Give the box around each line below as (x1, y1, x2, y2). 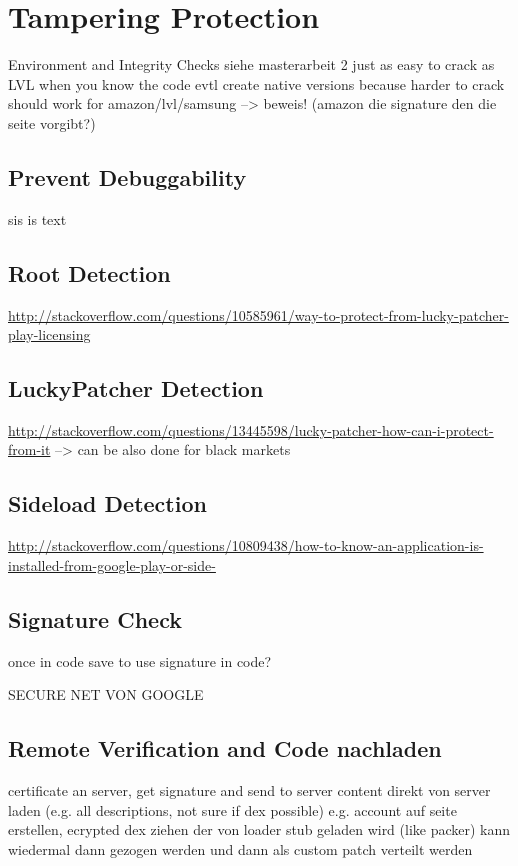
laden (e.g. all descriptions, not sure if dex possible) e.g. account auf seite (8, 799, 457, 820)
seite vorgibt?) (8, 112, 96, 133)
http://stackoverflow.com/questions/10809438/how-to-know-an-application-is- (8, 535, 484, 556)
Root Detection (8, 257, 171, 288)
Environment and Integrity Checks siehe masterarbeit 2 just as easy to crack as (8, 54, 495, 75)
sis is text (8, 208, 67, 229)
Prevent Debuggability (8, 161, 247, 192)
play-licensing (8, 324, 91, 345)
